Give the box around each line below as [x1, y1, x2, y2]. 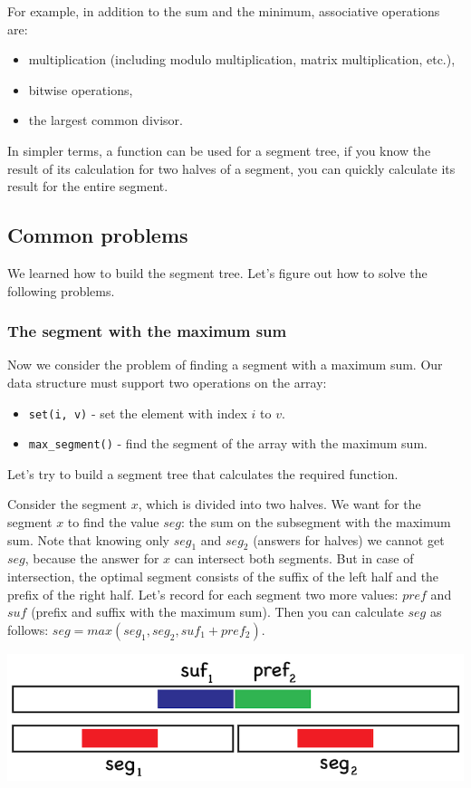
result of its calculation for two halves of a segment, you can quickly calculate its [7, 159, 456, 178]
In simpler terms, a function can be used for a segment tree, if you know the [7, 140, 431, 159]
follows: [7, 620, 49, 639]
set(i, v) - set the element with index [28, 403, 247, 422]
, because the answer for [24, 549, 159, 568]
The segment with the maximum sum [7, 320, 287, 342]
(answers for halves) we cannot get [253, 530, 445, 549]
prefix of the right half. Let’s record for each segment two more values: [7, 584, 399, 603]
